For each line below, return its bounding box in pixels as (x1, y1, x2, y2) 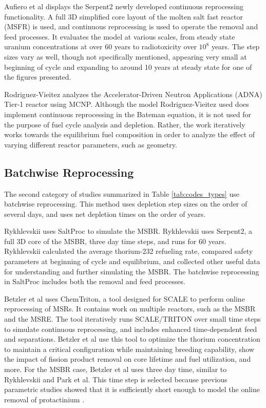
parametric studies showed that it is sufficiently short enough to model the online (4, 384, 260, 395)
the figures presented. (4, 71, 71, 82)
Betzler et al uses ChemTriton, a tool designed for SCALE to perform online (4, 293, 245, 304)
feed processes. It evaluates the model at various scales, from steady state (4, 31, 235, 42)
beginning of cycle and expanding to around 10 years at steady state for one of (4, 61, 252, 72)
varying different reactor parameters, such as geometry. (4, 139, 177, 150)
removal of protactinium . (4, 394, 85, 404)
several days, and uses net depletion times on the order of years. (4, 208, 206, 219)
